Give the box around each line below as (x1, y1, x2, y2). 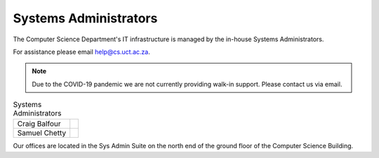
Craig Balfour (17, 119, 61, 129)
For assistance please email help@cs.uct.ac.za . (13, 48, 151, 56)
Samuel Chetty (17, 128, 67, 138)
